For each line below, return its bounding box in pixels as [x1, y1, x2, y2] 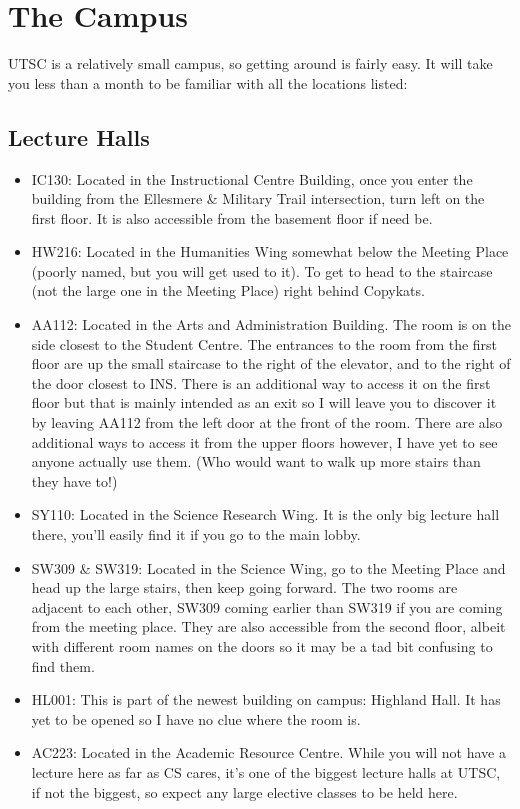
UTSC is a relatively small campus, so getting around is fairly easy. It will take [8, 53, 493, 74]
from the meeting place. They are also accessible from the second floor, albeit [31, 616, 506, 637]
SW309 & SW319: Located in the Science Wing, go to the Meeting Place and [31, 557, 506, 578]
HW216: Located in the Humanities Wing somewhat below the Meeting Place [31, 241, 509, 262]
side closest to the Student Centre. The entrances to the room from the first [31, 333, 498, 354]
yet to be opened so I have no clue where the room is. [31, 708, 361, 729]
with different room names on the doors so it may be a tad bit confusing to [31, 635, 493, 656]
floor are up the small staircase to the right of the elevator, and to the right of [31, 353, 511, 374]
